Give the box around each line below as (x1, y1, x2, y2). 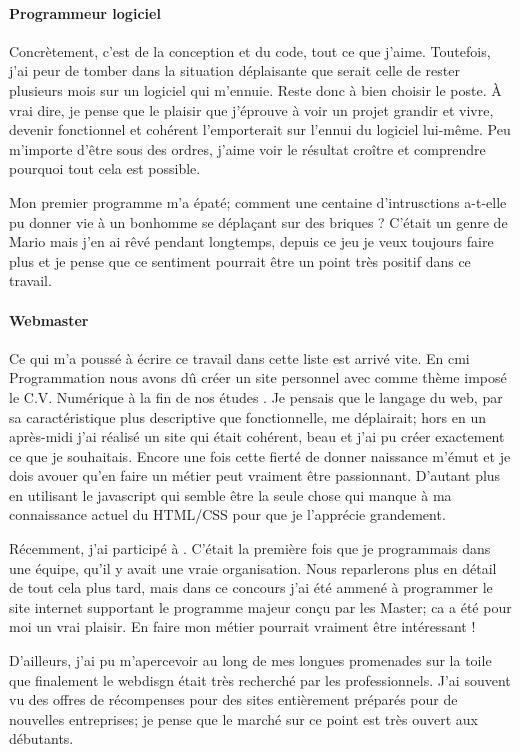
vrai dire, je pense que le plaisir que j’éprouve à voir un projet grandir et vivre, (9, 99, 494, 120)
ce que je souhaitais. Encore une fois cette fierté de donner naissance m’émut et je (9, 445, 511, 466)
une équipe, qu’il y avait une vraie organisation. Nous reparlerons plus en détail (9, 557, 497, 578)
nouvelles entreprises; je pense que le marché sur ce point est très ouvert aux (9, 708, 478, 729)
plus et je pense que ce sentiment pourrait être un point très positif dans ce (9, 250, 471, 271)
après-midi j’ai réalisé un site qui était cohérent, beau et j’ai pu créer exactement (9, 426, 505, 447)
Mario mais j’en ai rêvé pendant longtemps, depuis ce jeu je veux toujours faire (9, 231, 494, 252)
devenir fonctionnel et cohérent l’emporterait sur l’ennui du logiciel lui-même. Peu (9, 119, 511, 140)
